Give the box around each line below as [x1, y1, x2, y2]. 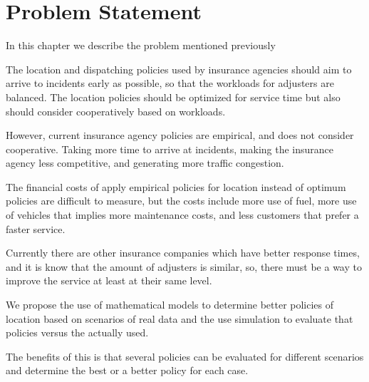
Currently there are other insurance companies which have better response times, [6, 245, 360, 260]
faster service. [6, 221, 66, 236]
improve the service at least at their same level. [6, 273, 212, 288]
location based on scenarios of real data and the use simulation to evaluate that [6, 311, 353, 326]
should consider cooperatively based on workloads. [6, 103, 226, 118]
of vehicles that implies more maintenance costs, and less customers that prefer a [6, 207, 359, 222]
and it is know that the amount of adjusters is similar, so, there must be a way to [6, 259, 362, 274]
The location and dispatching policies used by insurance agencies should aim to [6, 61, 352, 76]
